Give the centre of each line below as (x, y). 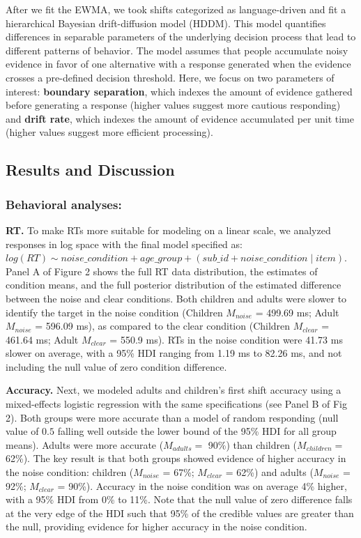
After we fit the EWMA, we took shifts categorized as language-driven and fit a (176, 9)
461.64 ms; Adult (42, 339)
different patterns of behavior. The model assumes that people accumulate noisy (177, 50)
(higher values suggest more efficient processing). (109, 132)
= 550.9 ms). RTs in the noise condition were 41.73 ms (226, 339)
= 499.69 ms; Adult (297, 312)
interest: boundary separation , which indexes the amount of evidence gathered (179, 91)
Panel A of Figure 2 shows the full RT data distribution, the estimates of (162, 271)
